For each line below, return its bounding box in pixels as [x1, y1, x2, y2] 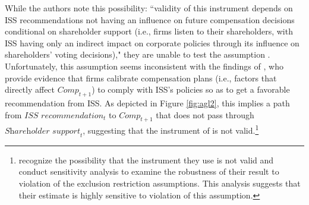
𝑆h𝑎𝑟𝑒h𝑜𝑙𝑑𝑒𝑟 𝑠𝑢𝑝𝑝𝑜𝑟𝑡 [5, 127, 80, 135]
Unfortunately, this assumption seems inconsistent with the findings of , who [5, 59, 283, 72]
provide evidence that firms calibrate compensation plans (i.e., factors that [5, 71, 277, 84]
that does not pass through [156, 108, 254, 121]
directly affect [5, 83, 55, 96]
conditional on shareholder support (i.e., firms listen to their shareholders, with [5, 25, 293, 37]
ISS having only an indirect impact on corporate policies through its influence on [5, 36, 299, 49]
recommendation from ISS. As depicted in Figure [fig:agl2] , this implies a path [5, 96, 290, 109]
